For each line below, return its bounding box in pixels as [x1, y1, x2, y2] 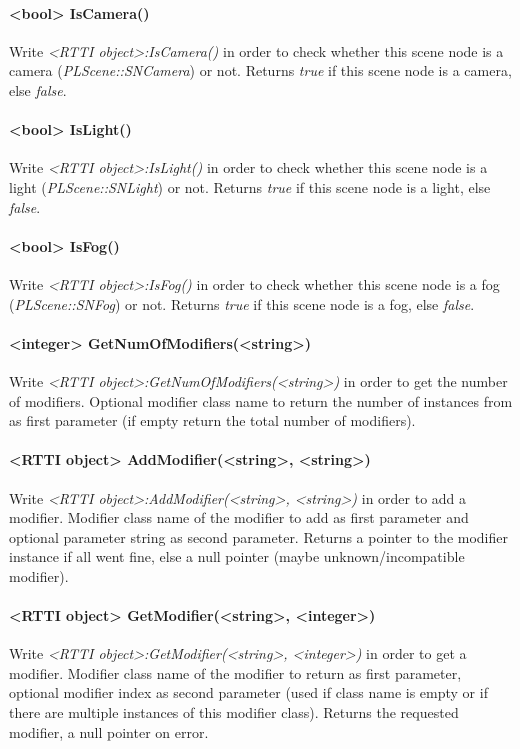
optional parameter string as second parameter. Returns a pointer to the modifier [9, 526, 508, 547]
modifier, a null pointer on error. [9, 721, 209, 742]
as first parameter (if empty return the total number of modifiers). [9, 410, 416, 431]
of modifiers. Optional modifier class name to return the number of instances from [9, 390, 513, 411]
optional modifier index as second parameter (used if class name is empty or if [9, 682, 488, 703]
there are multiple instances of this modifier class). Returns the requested [9, 702, 459, 723]
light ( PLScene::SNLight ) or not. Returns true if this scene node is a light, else [9, 176, 491, 197]
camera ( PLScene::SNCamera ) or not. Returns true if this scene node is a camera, [9, 60, 512, 81]
